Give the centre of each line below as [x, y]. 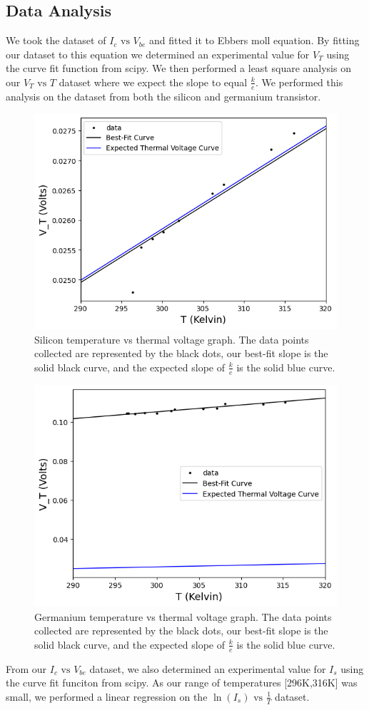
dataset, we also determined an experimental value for [208, 668]
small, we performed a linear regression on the [107, 696]
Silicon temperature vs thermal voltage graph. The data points [172, 339]
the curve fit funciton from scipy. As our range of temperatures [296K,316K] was [182, 683]
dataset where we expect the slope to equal [153, 82]
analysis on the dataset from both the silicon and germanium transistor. [163, 96]
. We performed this [299, 82]
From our [26, 668]
